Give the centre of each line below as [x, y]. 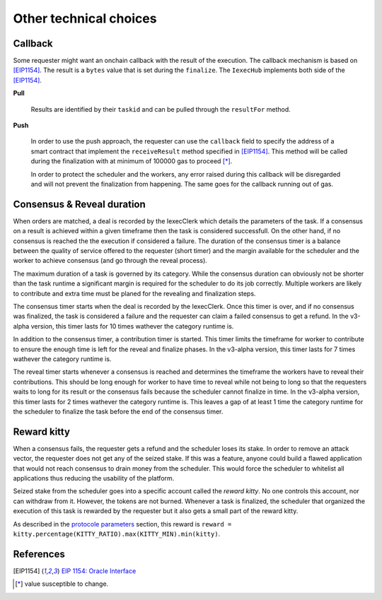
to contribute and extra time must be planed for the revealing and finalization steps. [134, 293]
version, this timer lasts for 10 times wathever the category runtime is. [132, 326]
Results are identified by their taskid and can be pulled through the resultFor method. [161, 109]
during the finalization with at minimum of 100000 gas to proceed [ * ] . [132, 161]
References [39, 554]
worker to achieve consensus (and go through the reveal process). [110, 261]
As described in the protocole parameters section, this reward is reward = [122, 524]
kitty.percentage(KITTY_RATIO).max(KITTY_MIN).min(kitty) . [117, 534]
